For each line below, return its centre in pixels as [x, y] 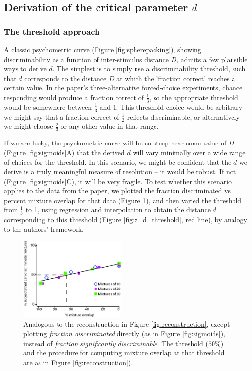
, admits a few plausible [212, 59]
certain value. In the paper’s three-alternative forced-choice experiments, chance [123, 88]
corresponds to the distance [66, 78]
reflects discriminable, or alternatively [183, 116]
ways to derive [25, 69]
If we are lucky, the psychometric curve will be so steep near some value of [115, 143]
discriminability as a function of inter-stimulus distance [87, 59]
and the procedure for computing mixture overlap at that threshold [124, 353]
